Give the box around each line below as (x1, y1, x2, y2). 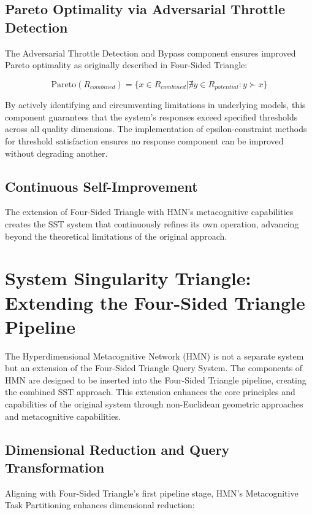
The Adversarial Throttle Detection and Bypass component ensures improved (5, 46, 296, 59)
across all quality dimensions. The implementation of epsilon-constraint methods (5, 122, 307, 135)
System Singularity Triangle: (5, 265, 251, 291)
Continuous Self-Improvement (5, 176, 198, 195)
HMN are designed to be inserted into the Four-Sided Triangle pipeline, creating (5, 373, 306, 386)
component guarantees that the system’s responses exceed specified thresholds (5, 110, 298, 123)
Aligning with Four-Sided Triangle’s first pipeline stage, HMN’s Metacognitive (5, 486, 299, 499)
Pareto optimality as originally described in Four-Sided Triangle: (5, 58, 248, 71)
